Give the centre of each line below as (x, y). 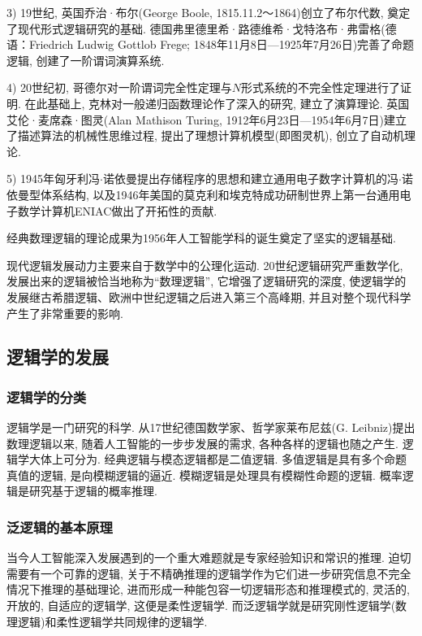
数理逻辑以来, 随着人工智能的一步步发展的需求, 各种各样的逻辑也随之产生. (202, 443)
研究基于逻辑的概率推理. (93, 491)
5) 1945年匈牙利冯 (54, 179)
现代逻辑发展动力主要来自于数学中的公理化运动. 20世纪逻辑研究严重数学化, (205, 265)
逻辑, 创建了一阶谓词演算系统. (86, 60)
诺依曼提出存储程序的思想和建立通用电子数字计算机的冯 (251, 179)
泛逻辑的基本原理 (60, 527)
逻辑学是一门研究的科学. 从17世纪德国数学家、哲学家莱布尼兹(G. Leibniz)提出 (211, 427)
